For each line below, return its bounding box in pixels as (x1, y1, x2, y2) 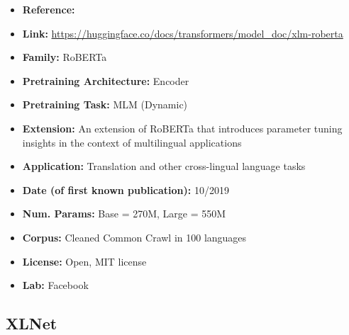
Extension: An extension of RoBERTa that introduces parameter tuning (22, 120, 343, 135)
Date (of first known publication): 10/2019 (22, 182, 229, 197)
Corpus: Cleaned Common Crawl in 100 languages (22, 229, 247, 244)
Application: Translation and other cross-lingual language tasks (22, 159, 306, 174)
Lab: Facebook (22, 278, 89, 293)
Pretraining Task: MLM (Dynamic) (22, 97, 188, 112)
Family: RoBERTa (22, 50, 107, 64)
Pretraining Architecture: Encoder (22, 73, 189, 88)
